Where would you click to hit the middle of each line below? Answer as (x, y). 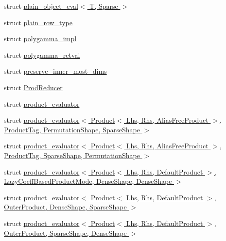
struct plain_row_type (38, 22)
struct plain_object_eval (41, 6)
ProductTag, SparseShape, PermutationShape (72, 155)
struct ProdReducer (33, 87)
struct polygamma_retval (42, 55)
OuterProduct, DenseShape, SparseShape (65, 207)
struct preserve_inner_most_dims (55, 71)
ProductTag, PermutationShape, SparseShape (72, 129)
